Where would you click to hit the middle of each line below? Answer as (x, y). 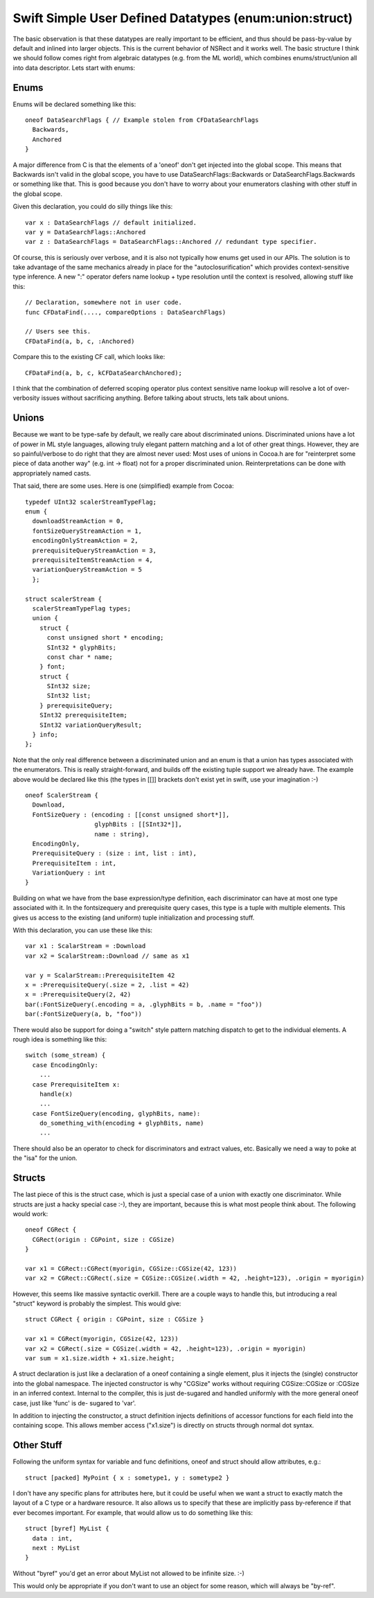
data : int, (52, 1538)
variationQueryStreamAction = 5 (87, 570)
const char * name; (80, 657)
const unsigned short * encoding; (105, 638)
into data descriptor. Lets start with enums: (74, 68)
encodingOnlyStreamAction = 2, (85, 541)
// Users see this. (58, 332)
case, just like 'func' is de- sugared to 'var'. (74, 1403)
